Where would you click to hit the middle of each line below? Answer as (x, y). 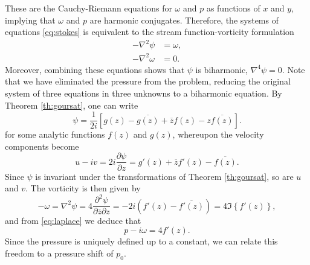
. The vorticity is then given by (83, 188)
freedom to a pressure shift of (59, 253)
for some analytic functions (55, 134)
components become (42, 146)
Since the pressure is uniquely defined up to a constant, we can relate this (141, 241)
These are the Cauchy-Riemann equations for (89, 8)
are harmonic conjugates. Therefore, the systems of (184, 20)
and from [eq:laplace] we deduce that (73, 220)
